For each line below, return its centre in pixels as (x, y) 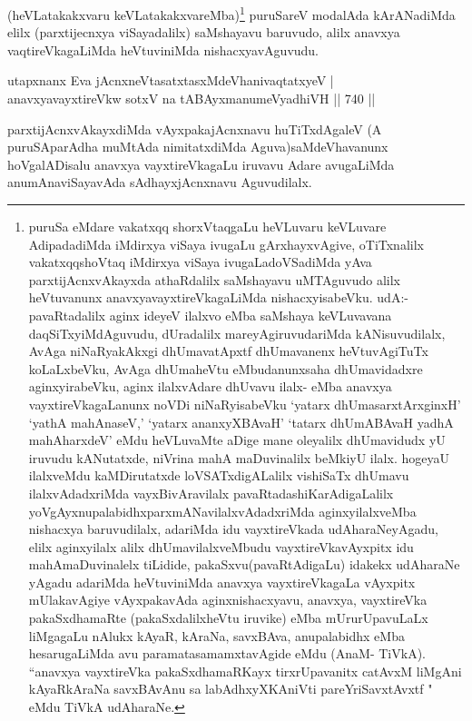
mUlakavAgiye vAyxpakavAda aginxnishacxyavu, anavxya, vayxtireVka (228, 600)
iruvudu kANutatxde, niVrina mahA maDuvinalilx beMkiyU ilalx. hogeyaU (239, 457)
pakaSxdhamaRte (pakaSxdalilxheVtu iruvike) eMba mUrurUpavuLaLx (228, 618)
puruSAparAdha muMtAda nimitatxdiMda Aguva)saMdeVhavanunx (198, 147)
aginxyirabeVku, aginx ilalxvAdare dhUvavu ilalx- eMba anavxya (210, 386)
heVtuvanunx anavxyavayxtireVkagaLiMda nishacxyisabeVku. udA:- (218, 297)
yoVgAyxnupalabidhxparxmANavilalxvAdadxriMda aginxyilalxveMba (222, 511)
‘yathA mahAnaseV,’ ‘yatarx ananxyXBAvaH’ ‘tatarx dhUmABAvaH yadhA (241, 422)
